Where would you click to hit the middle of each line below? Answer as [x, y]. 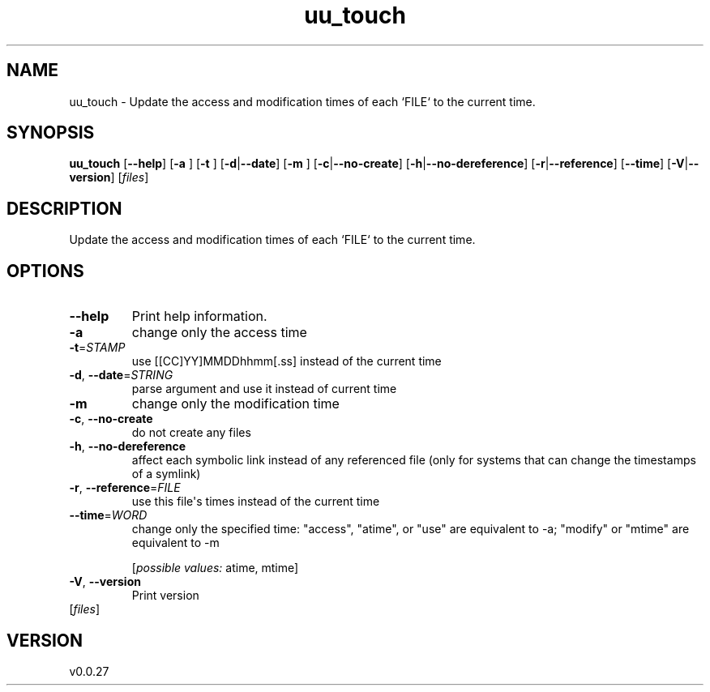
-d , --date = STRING [121, 375]
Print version [165, 596]
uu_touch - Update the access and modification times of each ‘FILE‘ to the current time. [302, 101]
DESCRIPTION [64, 208]
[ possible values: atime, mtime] [215, 568]
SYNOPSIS [51, 133]
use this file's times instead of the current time [256, 502]
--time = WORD [108, 515]
